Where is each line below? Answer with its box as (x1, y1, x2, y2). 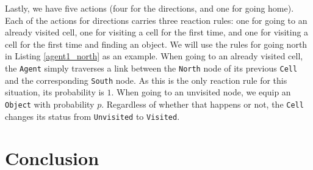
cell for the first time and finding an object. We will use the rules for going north (5, 37, 308, 50)
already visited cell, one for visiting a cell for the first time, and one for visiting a (5, 26, 309, 39)
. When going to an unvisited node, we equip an (111, 86, 291, 98)
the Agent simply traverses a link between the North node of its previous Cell (5, 61, 298, 74)
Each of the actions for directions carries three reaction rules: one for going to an (5, 13, 308, 26)
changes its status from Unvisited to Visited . (5, 109, 180, 122)
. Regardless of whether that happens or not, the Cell (101, 97, 304, 110)
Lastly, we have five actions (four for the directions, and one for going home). (5, 2, 294, 14)
